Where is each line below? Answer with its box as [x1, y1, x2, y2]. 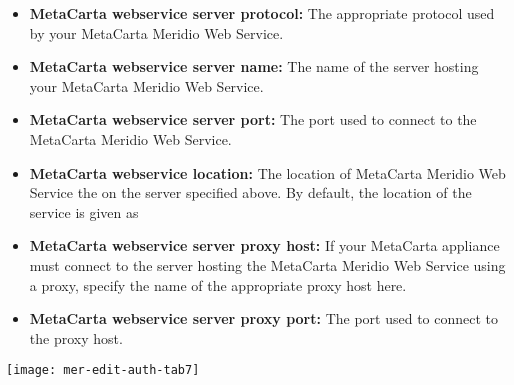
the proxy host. [29, 327, 123, 348]
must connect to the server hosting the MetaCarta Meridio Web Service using [29, 254, 506, 275]
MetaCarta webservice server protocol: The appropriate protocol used [29, 3, 495, 23]
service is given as [29, 201, 139, 222]
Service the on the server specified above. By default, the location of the [29, 182, 472, 203]
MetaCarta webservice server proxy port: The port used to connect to [29, 308, 499, 329]
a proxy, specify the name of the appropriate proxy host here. [29, 274, 407, 295]
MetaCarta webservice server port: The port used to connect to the [29, 109, 477, 130]
